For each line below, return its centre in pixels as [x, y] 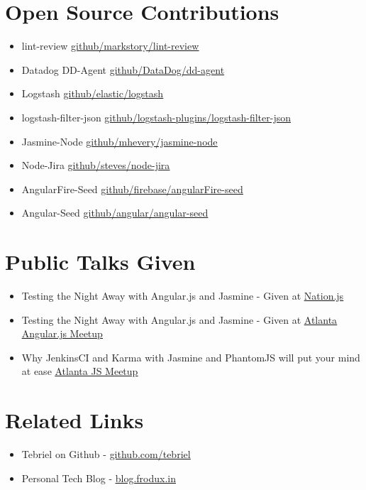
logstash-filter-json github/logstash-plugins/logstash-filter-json [156, 117]
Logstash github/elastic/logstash [93, 93]
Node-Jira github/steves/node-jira [96, 165]
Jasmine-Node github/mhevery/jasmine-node [120, 141]
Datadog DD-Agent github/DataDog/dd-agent [123, 69]
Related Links [74, 420]
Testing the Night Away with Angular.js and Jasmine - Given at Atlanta [179, 319]
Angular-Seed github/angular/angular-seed [115, 213]
